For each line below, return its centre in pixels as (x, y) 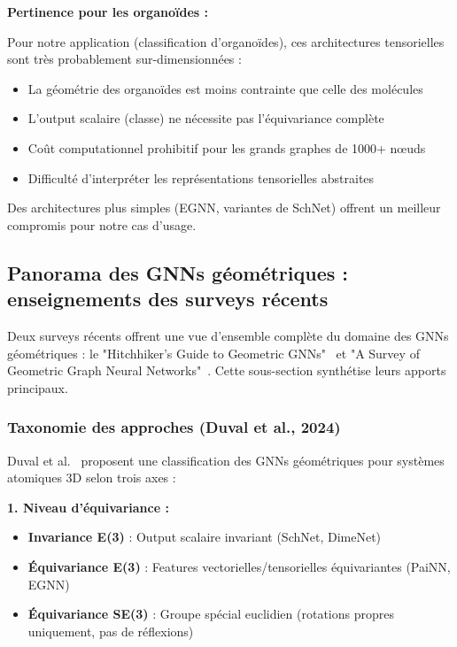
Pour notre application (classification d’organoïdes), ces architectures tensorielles (226, 41)
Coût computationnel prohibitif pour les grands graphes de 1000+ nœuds (227, 147)
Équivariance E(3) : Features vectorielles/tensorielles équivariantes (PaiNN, (239, 566)
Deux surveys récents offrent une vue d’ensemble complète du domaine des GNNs (228, 335)
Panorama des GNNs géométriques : (178, 272)
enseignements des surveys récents (168, 299)
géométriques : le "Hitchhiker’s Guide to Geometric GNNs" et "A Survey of (213, 353)
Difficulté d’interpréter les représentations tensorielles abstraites (201, 177)
